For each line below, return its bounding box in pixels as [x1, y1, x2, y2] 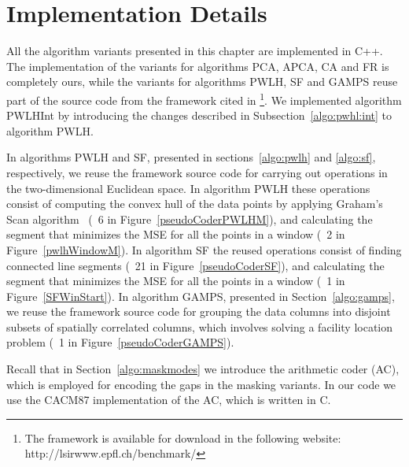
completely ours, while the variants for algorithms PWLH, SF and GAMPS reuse [6, 73, 398, 90]
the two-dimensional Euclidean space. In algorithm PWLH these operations [6, 180, 370, 196]
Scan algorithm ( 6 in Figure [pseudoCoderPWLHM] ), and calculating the [6, 210, 373, 227]
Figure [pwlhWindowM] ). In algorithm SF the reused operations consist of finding [6, 241, 402, 258]
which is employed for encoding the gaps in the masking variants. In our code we [6, 376, 396, 392]
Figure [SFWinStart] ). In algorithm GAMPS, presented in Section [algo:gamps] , [6, 287, 395, 304]
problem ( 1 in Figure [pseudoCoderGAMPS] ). [6, 334, 234, 350]
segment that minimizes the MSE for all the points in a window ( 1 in [6, 272, 345, 289]
